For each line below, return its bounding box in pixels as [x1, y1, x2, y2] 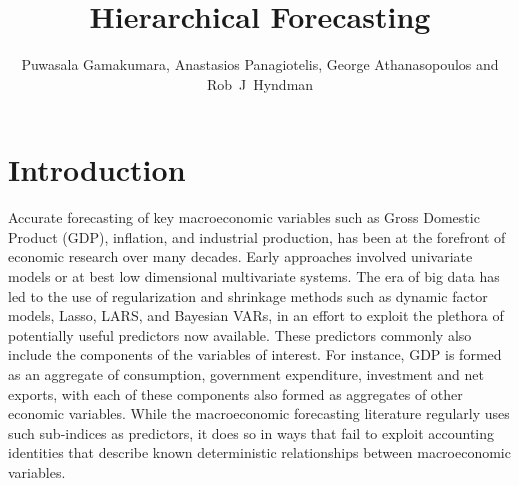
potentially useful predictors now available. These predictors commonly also [8, 324, 472, 345]
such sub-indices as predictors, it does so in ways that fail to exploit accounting [8, 422, 495, 443]
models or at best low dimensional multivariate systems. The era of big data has [8, 266, 500, 287]
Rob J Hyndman [206, 73, 314, 94]
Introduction [8, 149, 186, 190]
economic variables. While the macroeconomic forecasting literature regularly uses [8, 403, 510, 424]
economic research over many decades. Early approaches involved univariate [8, 246, 473, 267]
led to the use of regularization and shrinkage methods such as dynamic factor [8, 285, 488, 306]
